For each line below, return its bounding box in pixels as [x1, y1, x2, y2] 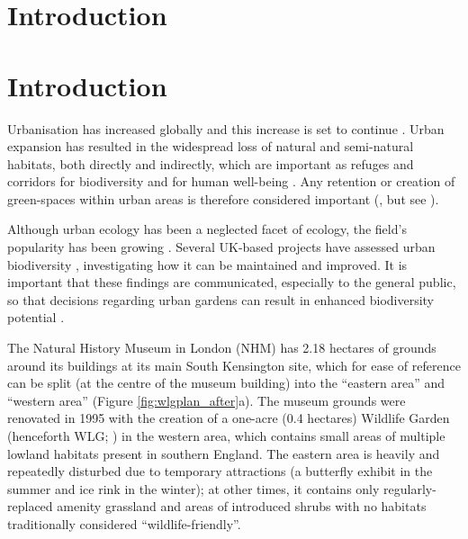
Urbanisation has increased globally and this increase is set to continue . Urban [7, 119, 445, 138]
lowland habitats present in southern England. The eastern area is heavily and [7, 444, 440, 463]
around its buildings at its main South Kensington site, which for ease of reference [7, 355, 461, 374]
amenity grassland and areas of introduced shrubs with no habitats [57, 497, 427, 516]
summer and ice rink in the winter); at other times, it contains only [7, 479, 380, 498]
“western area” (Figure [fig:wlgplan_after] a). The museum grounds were [7, 391, 406, 409]
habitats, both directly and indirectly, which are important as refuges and [7, 154, 414, 173]
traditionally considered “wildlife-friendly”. [7, 514, 241, 533]
